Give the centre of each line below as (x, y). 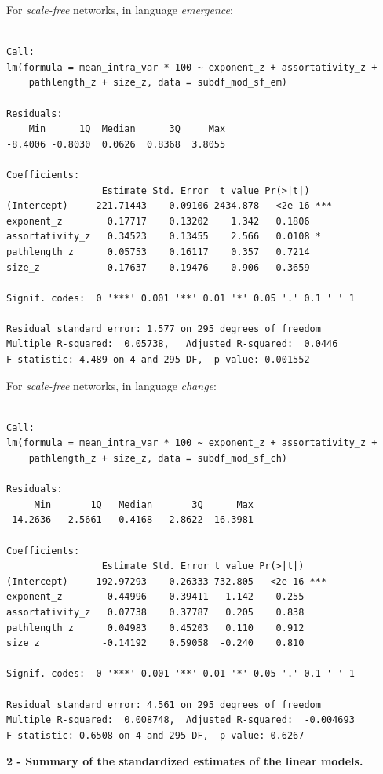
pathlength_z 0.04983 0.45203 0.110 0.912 (155, 628)
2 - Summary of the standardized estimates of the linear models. (185, 761)
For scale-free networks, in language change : (111, 385)
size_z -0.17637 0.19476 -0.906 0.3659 (158, 267)
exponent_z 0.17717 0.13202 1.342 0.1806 (158, 221)
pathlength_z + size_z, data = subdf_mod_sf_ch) (158, 459)
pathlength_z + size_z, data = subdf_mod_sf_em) (158, 83)
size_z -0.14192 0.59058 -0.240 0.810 (155, 643)
